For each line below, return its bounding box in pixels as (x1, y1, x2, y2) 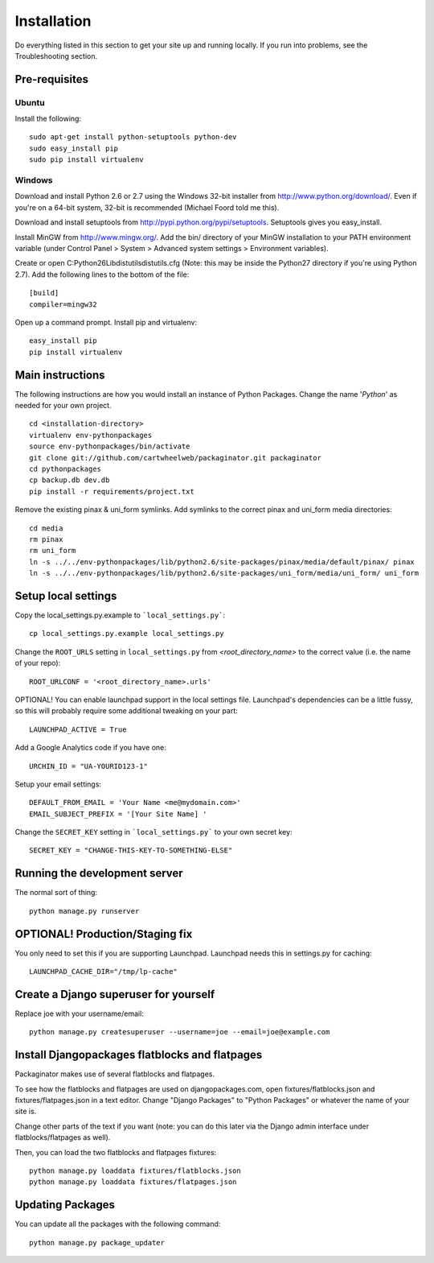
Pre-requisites (14, 72, 88, 86)
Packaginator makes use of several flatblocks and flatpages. (14, 1069, 215, 1079)
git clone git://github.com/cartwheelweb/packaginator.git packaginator (29, 453, 321, 462)
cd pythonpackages (29, 464, 102, 473)
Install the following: (14, 114, 82, 124)
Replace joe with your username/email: (14, 1009, 144, 1018)
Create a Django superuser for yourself (14, 987, 215, 1001)
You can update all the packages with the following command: (14, 1220, 221, 1229)
